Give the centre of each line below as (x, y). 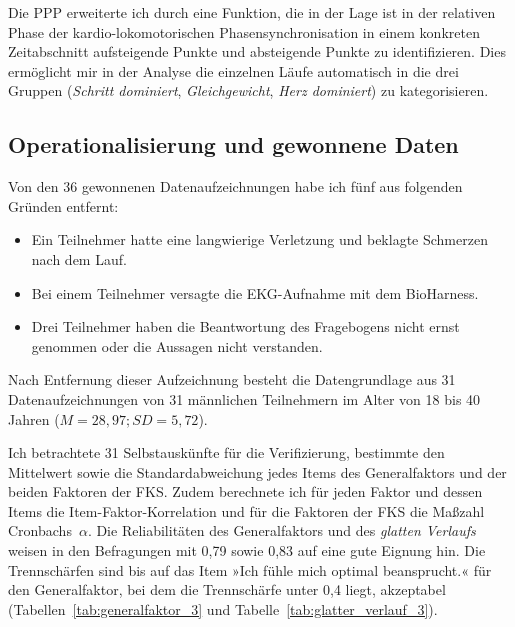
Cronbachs (40, 530)
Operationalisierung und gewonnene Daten (233, 144)
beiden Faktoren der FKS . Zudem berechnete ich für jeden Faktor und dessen (245, 491)
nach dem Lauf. (79, 258)
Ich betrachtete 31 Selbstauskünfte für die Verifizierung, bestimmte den (226, 452)
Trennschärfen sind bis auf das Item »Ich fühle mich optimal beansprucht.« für (250, 569)
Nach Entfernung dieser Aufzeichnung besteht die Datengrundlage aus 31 (232, 379)
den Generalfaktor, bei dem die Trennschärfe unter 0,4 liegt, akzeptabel (227, 589)
